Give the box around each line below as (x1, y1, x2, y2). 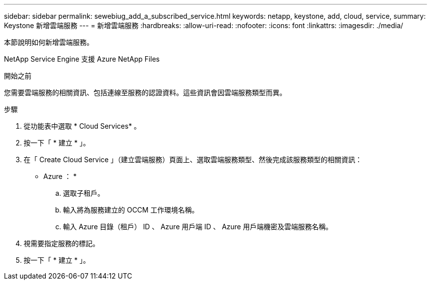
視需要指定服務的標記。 (24, 239, 99, 248)
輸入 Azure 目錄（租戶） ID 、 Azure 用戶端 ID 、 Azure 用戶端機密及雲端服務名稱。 (63, 222, 333, 231)
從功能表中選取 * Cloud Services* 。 (24, 122, 141, 130)
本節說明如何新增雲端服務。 (4, 38, 93, 46)
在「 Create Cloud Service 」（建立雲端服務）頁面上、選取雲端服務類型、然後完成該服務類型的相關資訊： (24, 155, 362, 164)
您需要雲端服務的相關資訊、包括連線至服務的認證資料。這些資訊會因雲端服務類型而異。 (4, 88, 286, 97)
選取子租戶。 (63, 189, 104, 197)
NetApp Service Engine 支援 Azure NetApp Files (4, 55, 160, 63)
